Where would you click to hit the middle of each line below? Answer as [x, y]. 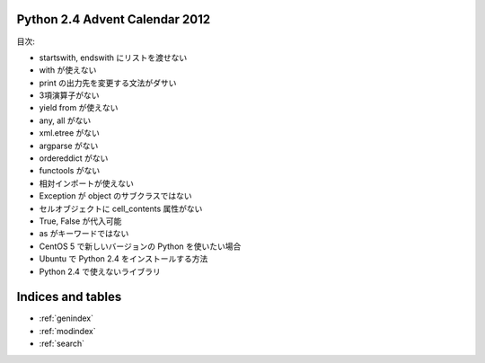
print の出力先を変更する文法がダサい [108, 83]
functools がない [70, 171]
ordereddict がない [74, 158]
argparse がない [69, 146]
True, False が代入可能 [80, 221]
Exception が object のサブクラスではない [115, 196]
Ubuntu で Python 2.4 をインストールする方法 [123, 259]
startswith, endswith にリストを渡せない [113, 58]
